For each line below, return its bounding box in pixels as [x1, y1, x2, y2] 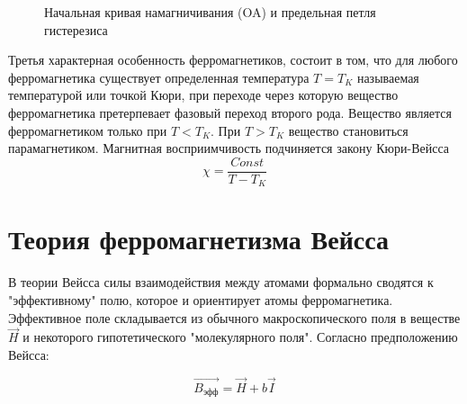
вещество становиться [288, 121, 409, 139]
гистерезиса [44, 20, 108, 39]
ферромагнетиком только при [8, 121, 167, 139]
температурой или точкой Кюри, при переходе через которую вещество [8, 85, 399, 104]
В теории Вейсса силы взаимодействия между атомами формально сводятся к [8, 273, 434, 292]
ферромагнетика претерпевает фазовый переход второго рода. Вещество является [8, 103, 452, 121]
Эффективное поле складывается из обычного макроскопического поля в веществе [8, 308, 461, 327]
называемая [356, 67, 419, 86]
